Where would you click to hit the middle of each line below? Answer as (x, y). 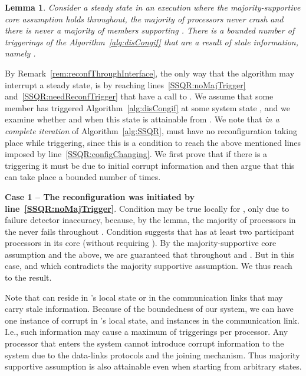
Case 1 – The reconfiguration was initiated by (100, 196)
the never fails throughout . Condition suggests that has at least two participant (150, 231)
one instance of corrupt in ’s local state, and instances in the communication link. (152, 320)
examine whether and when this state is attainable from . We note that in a (142, 119)
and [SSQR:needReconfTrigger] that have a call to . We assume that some (139, 96)
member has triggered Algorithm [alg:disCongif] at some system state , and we (147, 107)
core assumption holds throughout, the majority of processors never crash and (144, 19)
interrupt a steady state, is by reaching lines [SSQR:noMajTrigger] (125, 84)
